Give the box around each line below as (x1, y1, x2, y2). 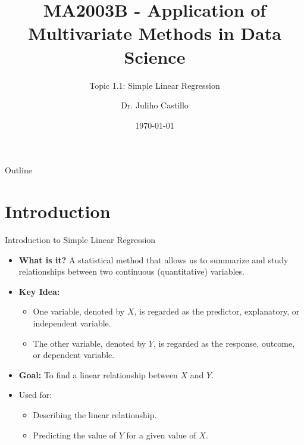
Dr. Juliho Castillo (121, 99, 189, 111)
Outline (5, 164, 32, 176)
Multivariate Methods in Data (28, 21, 281, 45)
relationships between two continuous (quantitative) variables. (18, 265, 245, 278)
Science (124, 44, 186, 69)
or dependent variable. (33, 348, 115, 361)
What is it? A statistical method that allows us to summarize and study (18, 253, 289, 266)
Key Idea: (18, 285, 60, 297)
